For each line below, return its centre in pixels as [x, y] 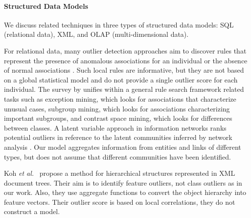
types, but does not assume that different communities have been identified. [117, 156]
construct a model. [32, 211]
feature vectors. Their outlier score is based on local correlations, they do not [120, 202]
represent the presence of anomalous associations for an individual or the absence [126, 60]
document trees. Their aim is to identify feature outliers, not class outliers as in [123, 182]
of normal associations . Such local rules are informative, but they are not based [124, 70]
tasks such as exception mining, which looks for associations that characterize [120, 98]
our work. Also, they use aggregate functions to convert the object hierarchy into [125, 192]
